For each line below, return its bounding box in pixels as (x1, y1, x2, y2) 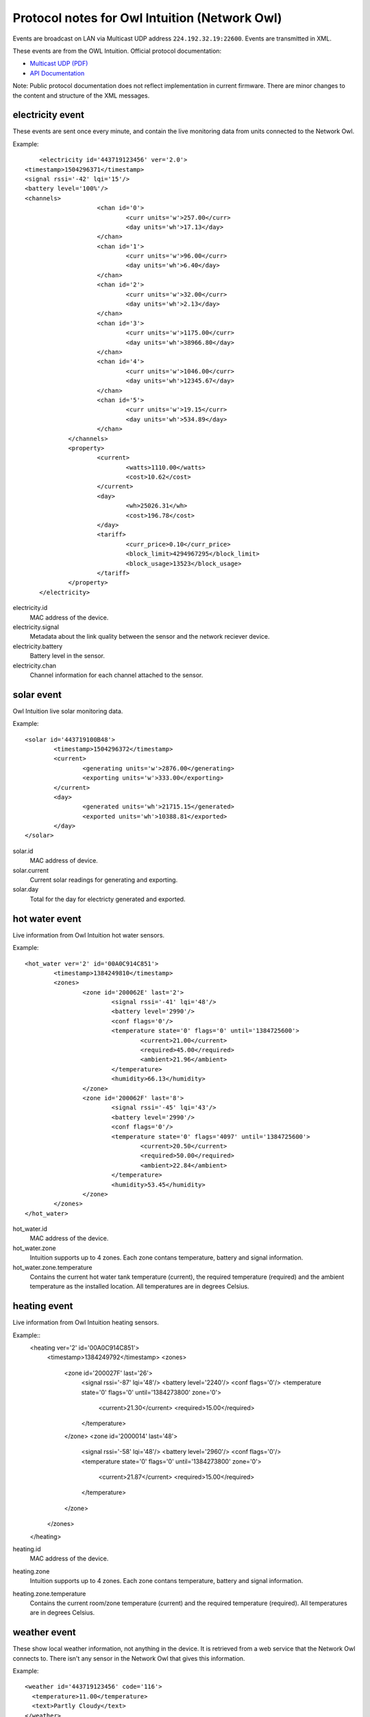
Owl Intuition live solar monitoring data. (12, 707, 123, 715)
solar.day (12, 885, 39, 894)
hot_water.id (12, 1225, 47, 1233)
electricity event (12, 109, 85, 121)
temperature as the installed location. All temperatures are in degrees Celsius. (29, 1282, 249, 1290)
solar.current (12, 866, 49, 874)
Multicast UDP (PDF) (29, 59, 88, 68)
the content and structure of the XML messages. (12, 91, 150, 100)
